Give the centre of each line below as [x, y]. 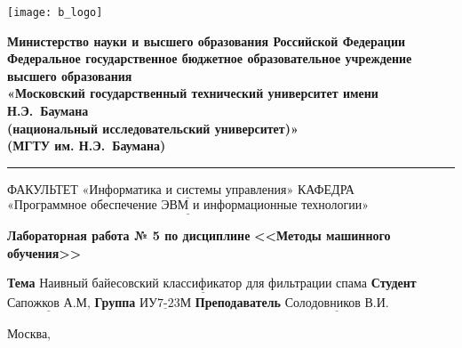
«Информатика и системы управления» [188, 190]
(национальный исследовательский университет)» [153, 128]
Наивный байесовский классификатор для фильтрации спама [203, 284]
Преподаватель [238, 301]
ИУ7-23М [166, 303]
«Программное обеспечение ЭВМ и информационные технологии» [188, 206]
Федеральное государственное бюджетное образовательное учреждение [210, 58]
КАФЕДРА [326, 188]
